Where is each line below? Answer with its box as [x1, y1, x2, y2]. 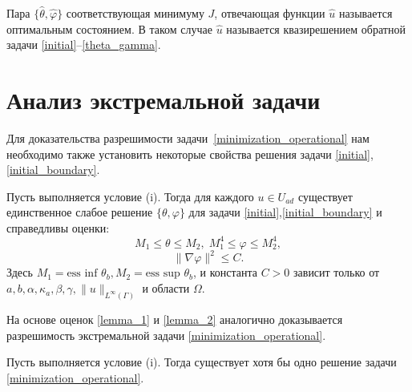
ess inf [67, 268, 98, 280]
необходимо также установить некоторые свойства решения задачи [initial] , [6, 145, 374, 162]
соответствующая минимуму [66, 5, 204, 21]
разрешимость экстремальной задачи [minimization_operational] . [6, 326, 326, 343]
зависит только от [293, 264, 380, 281]
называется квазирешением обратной [226, 20, 406, 37]
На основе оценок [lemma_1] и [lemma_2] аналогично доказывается [6, 310, 343, 327]
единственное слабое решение [6, 204, 153, 220]
